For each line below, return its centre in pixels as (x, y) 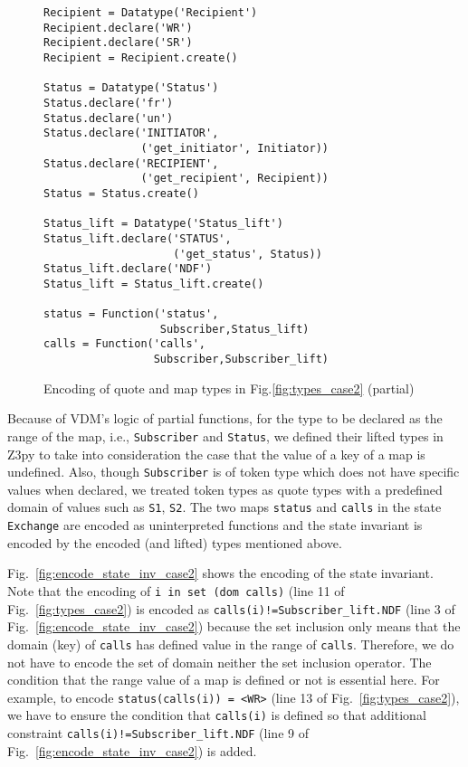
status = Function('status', (131, 314)
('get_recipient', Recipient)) (234, 179)
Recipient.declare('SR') (118, 43)
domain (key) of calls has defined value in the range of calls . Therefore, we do (231, 644)
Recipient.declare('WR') (118, 28)
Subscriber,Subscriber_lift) (241, 360)
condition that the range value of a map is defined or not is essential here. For (224, 680)
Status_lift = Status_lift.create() (154, 284)
